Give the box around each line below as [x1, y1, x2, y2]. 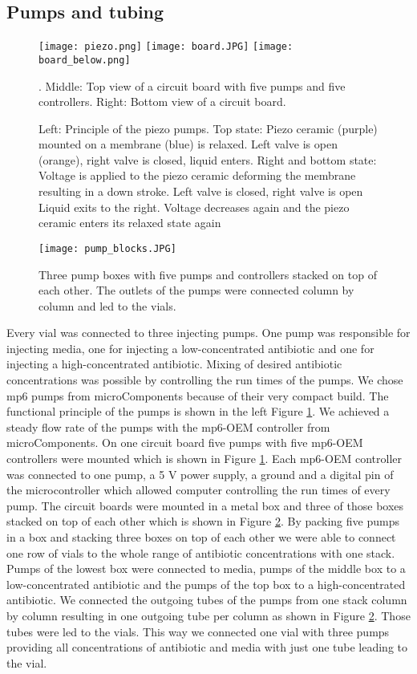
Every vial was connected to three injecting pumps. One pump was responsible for [6, 324, 411, 341]
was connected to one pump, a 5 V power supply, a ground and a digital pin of [6, 465, 394, 482]
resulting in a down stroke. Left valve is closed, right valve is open [38, 183, 363, 200]
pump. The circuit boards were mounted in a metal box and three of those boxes [6, 497, 404, 514]
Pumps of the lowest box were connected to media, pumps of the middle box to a [6, 560, 406, 577]
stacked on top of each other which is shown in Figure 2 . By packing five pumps [6, 513, 399, 530]
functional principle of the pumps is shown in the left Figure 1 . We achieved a [6, 403, 390, 420]
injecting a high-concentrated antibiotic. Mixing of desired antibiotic [6, 355, 342, 372]
